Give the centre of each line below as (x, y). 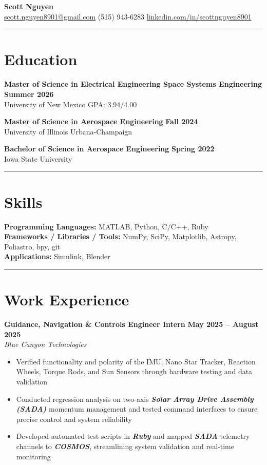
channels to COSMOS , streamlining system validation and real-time (125, 446)
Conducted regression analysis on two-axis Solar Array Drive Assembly (135, 399)
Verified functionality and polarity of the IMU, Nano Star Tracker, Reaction (136, 361)
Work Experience (67, 299)
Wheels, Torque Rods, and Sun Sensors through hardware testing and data (134, 371)
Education (41, 59)
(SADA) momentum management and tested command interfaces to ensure (137, 409)
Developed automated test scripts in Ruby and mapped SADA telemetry (133, 436)
